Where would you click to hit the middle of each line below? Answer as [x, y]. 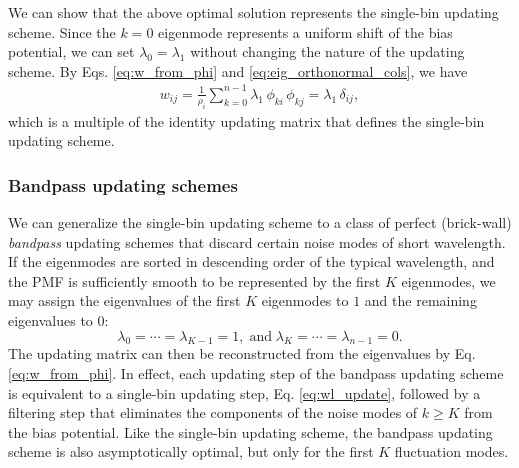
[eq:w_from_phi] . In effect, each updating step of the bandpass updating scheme [256, 373]
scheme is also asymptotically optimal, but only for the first [191, 451]
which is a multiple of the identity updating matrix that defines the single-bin [246, 120]
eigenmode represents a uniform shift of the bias [305, 31]
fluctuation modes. [451, 451]
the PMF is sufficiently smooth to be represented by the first [194, 280]
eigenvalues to [50, 320]
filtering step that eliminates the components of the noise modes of [213, 412]
